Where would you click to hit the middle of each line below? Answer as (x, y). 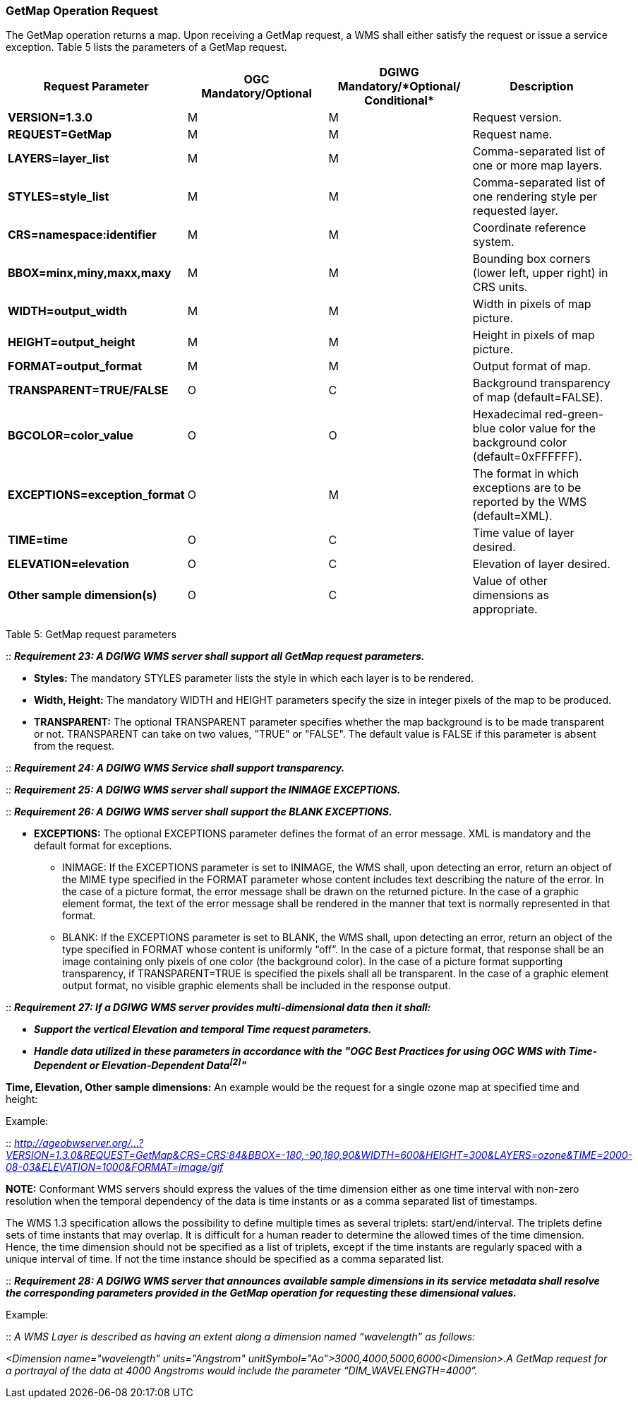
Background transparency (541, 383)
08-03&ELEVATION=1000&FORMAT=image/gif (115, 1167)
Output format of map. (532, 366)
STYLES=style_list (59, 197)
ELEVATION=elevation (69, 564)
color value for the (547, 429)
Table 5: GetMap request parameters (91, 635)
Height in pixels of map (534, 335)
